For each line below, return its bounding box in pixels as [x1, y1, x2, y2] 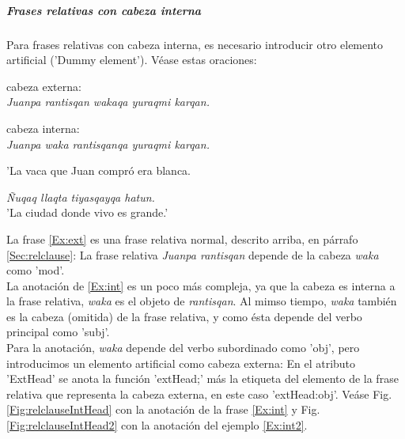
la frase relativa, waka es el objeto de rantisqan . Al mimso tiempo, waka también [6, 293, 397, 309]
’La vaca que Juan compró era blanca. [6, 162, 191, 179]
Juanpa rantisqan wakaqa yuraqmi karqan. [6, 93, 210, 110]
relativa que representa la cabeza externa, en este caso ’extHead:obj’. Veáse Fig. [6, 385, 392, 402]
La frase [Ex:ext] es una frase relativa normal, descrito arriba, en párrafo [6, 230, 358, 247]
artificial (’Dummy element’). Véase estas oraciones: [6, 51, 257, 68]
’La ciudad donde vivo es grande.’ [6, 204, 168, 221]
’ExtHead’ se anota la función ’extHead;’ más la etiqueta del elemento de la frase [6, 370, 399, 387]
